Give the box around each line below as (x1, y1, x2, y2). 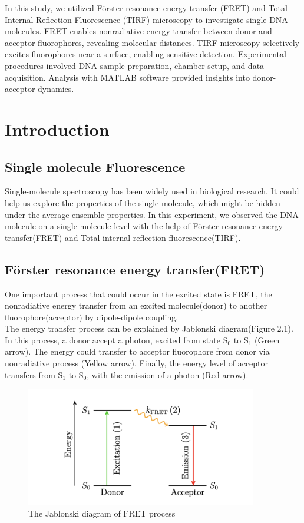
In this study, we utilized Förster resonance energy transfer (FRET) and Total (5, 2, 288, 14)
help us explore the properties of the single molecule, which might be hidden (5, 196, 280, 208)
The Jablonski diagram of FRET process (28, 507, 176, 519)
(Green (255, 333, 280, 346)
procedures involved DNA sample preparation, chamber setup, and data (5, 59, 265, 71)
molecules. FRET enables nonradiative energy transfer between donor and (5, 25, 272, 37)
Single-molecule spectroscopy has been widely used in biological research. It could (5, 185, 299, 197)
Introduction (5, 117, 110, 141)
